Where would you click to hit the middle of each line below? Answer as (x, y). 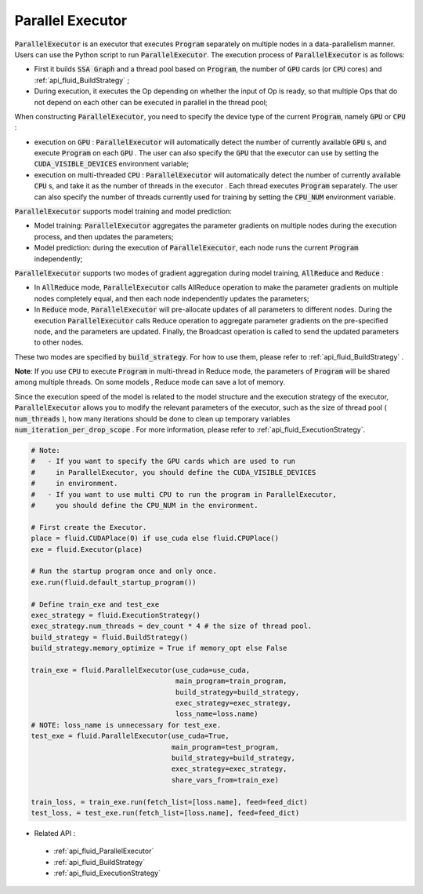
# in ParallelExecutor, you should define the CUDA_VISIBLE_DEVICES (174, 472)
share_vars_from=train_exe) (225, 780)
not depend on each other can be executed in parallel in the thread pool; (151, 102)
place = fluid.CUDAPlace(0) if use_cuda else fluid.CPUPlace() (155, 538)
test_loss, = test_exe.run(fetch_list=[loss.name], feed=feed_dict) (165, 813)
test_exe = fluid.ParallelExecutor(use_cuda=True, (130, 736)
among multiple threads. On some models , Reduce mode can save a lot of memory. (150, 382)
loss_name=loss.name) (217, 714)
